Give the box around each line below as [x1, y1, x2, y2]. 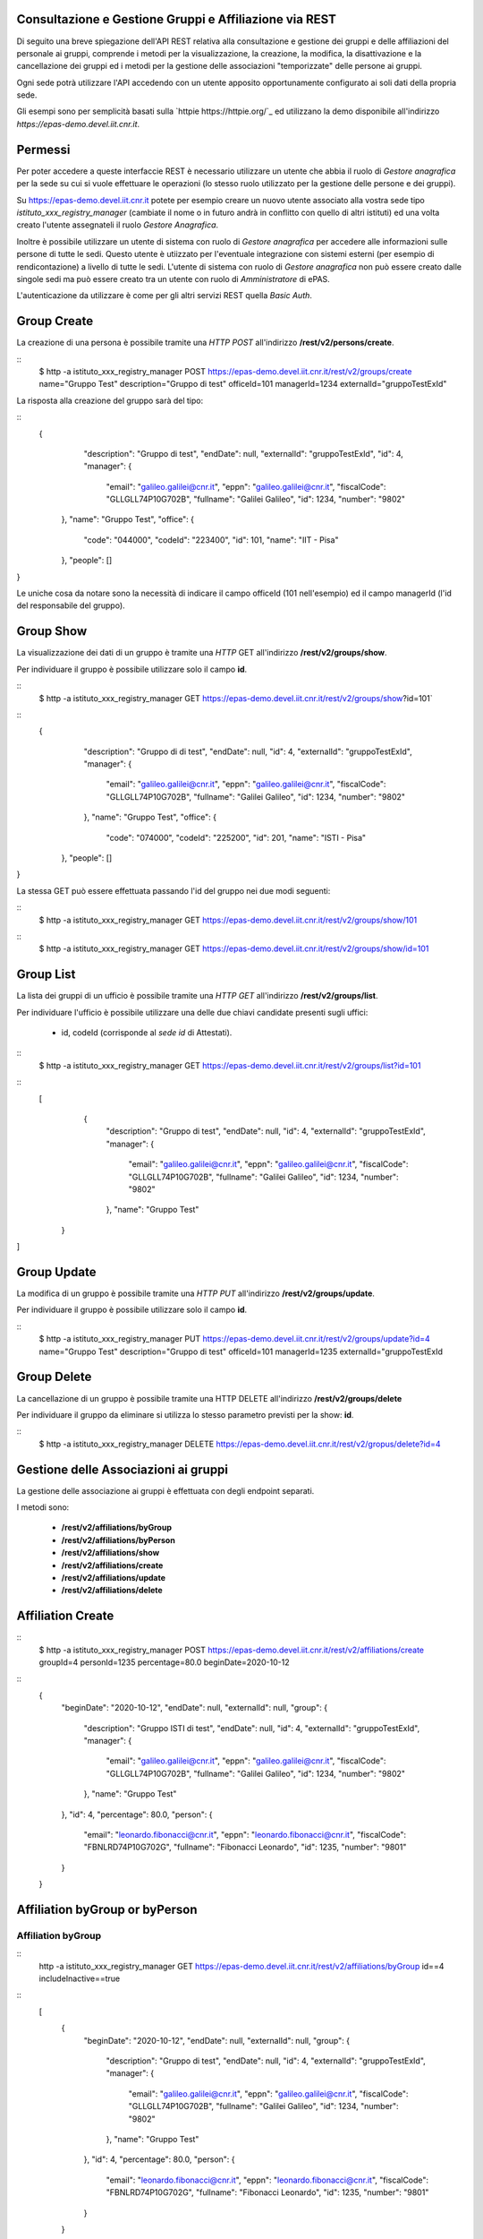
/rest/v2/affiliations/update [61, 1572, 165, 1583]
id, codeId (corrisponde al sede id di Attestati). [61, 1027, 233, 1038]
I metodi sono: [16, 1501, 70, 1513]
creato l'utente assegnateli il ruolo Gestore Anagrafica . [16, 219, 219, 230]
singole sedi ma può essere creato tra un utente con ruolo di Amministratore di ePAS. [16, 273, 330, 284]
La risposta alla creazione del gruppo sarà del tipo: [16, 395, 204, 406]
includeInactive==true [38, 1973, 121, 1984]
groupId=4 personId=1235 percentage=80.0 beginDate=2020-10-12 [38, 1657, 290, 1668]
